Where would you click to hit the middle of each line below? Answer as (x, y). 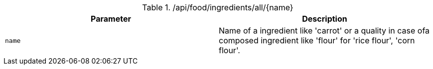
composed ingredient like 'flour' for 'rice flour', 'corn (317, 40)
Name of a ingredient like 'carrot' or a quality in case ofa (324, 31)
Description (325, 19)
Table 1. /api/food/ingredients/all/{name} (218, 7)
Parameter (111, 19)
